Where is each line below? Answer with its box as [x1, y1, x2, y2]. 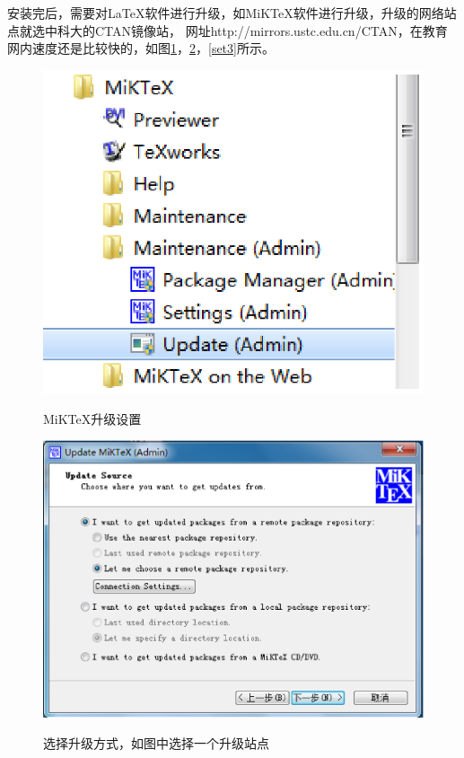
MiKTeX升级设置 [43, 409, 142, 427]
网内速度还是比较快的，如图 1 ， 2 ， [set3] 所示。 [7, 39, 275, 57]
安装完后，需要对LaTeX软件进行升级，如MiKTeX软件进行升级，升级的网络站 [7, 4, 457, 22]
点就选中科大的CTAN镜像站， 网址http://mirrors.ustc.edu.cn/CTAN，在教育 [7, 21, 448, 40]
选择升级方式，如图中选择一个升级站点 [43, 734, 269, 753]
